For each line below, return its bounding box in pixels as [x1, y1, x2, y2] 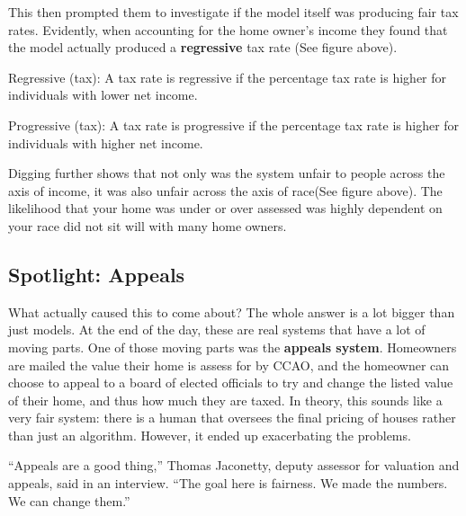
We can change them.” [8, 491, 130, 510]
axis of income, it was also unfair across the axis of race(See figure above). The [8, 181, 443, 200]
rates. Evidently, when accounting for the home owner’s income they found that [8, 20, 448, 39]
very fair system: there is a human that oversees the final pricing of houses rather [8, 408, 456, 427]
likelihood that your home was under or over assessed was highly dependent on [8, 199, 443, 218]
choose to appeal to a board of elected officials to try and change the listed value [8, 373, 453, 392]
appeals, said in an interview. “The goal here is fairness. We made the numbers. [8, 474, 448, 493]
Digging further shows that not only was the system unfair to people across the [8, 164, 445, 182]
